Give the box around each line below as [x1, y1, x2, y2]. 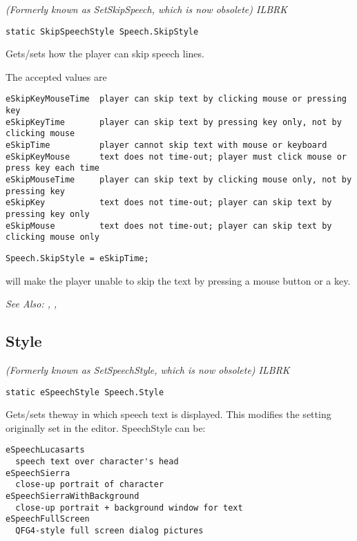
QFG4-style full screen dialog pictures [15, 526, 204, 536]
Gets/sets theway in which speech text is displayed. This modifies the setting [6, 407, 331, 421]
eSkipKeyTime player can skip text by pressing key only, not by [6, 117, 342, 127]
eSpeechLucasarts [6, 445, 85, 455]
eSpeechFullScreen [6, 514, 90, 524]
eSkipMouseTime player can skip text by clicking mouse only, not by [6, 175, 352, 185]
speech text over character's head [15, 457, 179, 467]
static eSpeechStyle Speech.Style [6, 387, 164, 397]
